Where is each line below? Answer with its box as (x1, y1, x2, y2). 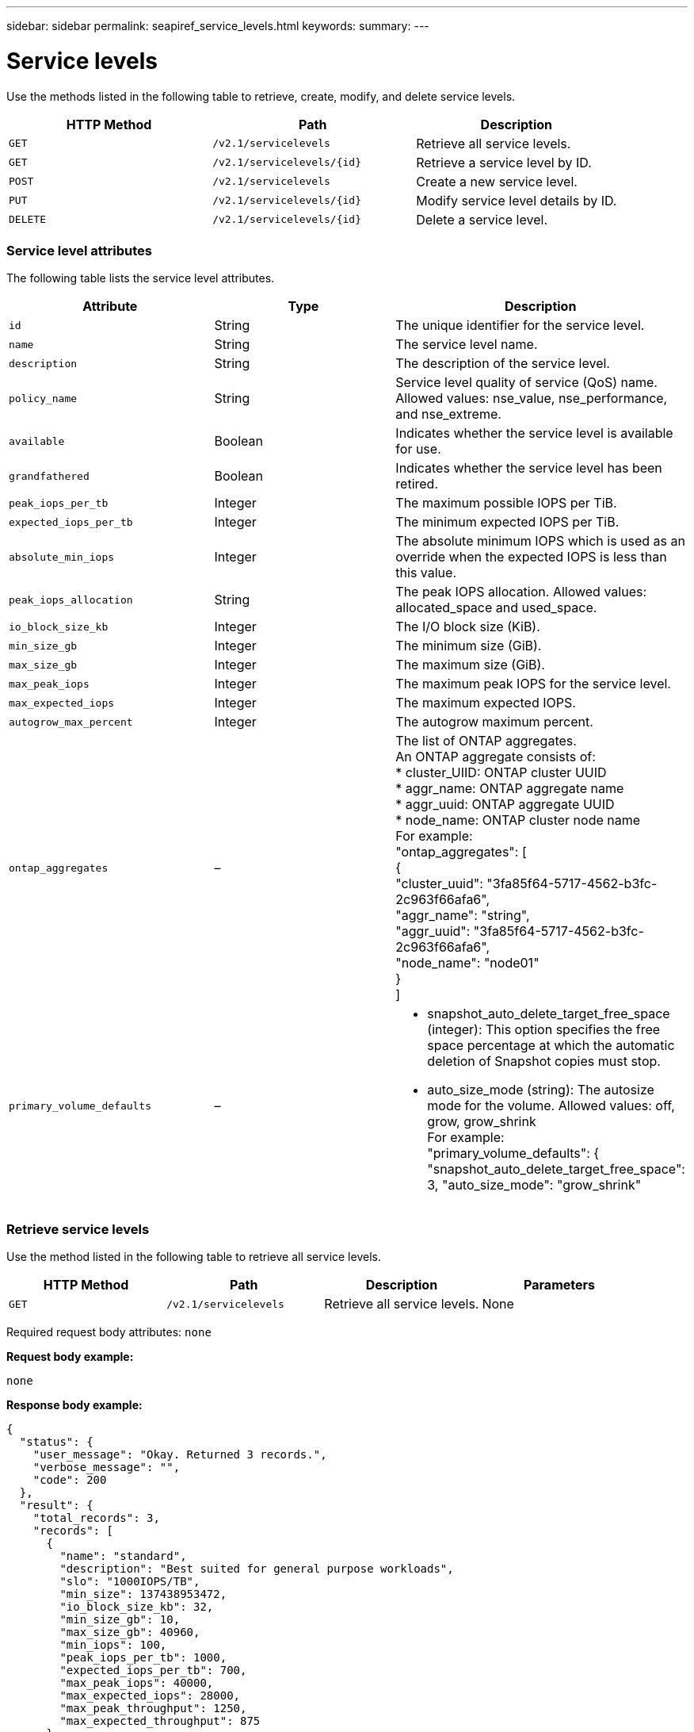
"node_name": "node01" (395, 955, 540, 971)
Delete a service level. (416, 211, 547, 228)
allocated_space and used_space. (395, 600, 597, 616)
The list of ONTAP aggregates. (395, 733, 577, 749)
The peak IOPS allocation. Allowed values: (395, 584, 647, 600)
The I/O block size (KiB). (395, 619, 540, 635)
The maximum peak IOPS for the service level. (395, 676, 671, 692)
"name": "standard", (59, 1550, 187, 1562)
